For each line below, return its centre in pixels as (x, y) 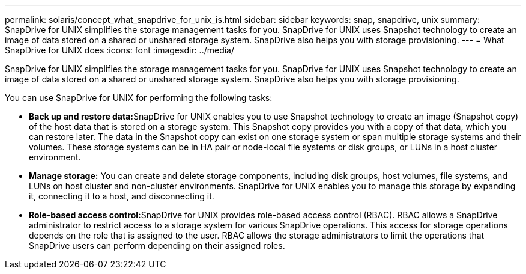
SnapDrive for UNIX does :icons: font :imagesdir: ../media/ (120, 50)
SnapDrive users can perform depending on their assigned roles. (157, 245)
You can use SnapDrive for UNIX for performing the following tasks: (139, 98)
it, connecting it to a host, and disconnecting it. (122, 196)
